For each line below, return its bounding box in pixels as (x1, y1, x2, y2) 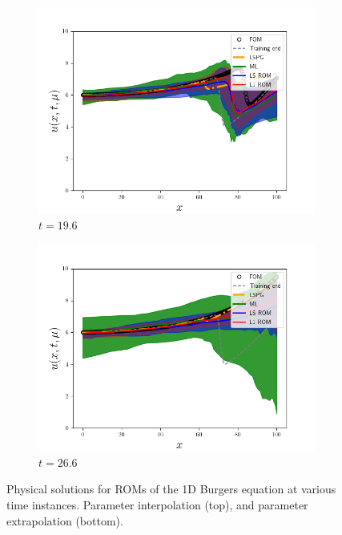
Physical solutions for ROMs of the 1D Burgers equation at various (6, 480, 336, 497)
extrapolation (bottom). (6, 512, 123, 529)
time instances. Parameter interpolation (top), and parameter (6, 496, 308, 513)
